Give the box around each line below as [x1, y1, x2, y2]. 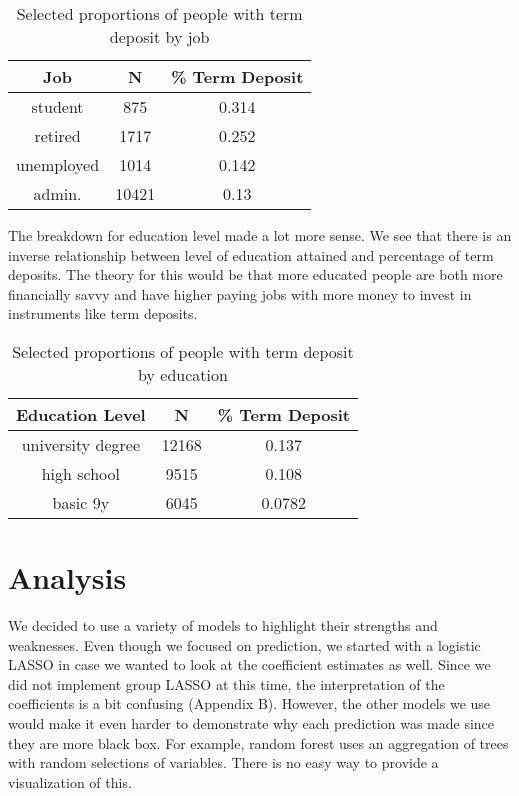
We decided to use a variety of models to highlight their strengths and [8, 615, 438, 636]
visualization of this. [8, 771, 132, 792]
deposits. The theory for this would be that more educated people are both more [8, 264, 503, 285]
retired [34, 124, 81, 147]
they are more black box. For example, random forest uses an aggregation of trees [8, 732, 509, 753]
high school [41, 461, 121, 485]
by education [138, 362, 228, 386]
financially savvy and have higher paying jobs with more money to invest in [8, 283, 472, 304]
